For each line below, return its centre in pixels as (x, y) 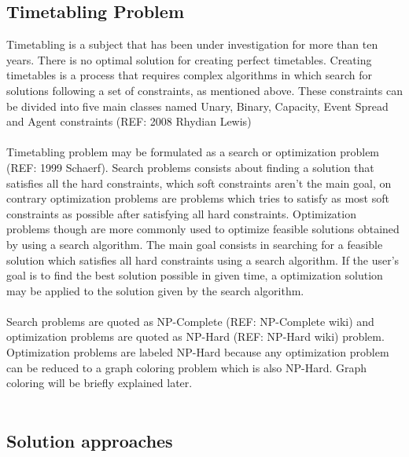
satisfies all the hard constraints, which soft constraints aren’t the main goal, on (199, 183)
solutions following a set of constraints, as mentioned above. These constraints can (204, 90)
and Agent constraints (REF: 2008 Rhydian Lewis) (129, 121)
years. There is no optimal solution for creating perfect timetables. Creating (189, 59)
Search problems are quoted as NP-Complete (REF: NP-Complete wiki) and (190, 321)
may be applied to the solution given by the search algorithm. (155, 290)
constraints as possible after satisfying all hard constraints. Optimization (181, 213)
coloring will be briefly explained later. (99, 383)
